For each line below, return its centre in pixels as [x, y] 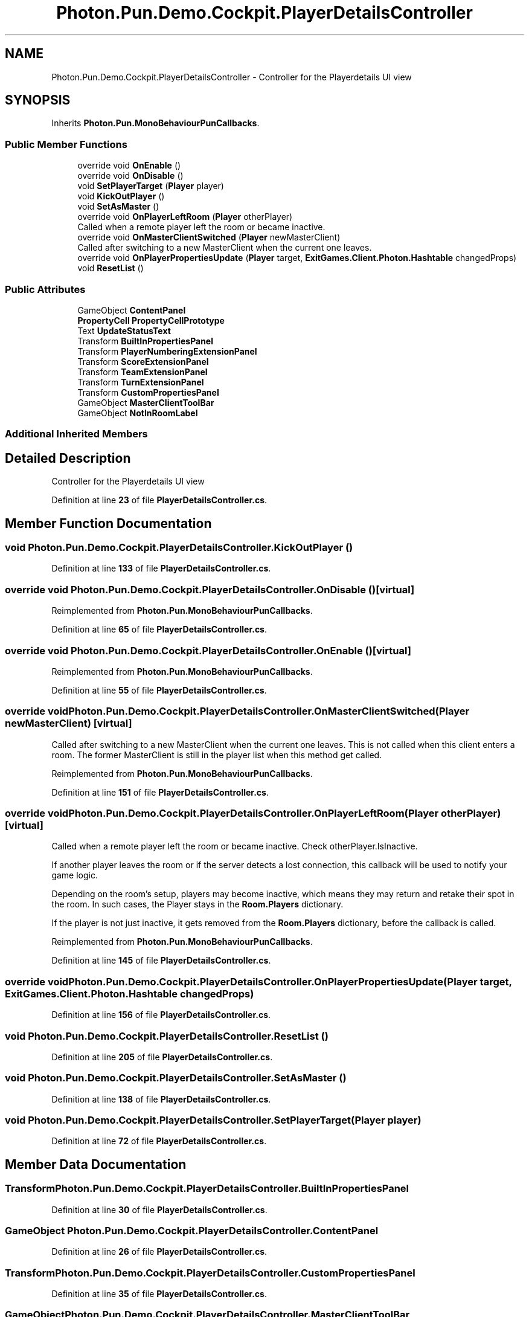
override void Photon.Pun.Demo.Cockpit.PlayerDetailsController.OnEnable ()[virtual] [208, 650]
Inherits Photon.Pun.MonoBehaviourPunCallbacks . [155, 123]
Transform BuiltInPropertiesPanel [146, 341]
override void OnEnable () [129, 166]
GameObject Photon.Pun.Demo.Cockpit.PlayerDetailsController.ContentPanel [192, 1230]
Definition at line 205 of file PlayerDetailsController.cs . [162, 1057]
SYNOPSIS [38, 100]
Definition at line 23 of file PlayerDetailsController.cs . [159, 500]
